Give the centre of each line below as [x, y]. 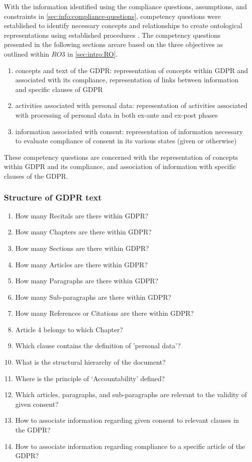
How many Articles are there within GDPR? [81, 264]
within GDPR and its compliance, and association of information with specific [120, 166]
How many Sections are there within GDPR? [82, 248]
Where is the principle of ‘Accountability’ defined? [90, 378]
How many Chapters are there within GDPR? [83, 232]
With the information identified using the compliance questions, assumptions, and [126, 6]
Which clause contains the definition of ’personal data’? [98, 346]
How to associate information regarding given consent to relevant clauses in [127, 420]
